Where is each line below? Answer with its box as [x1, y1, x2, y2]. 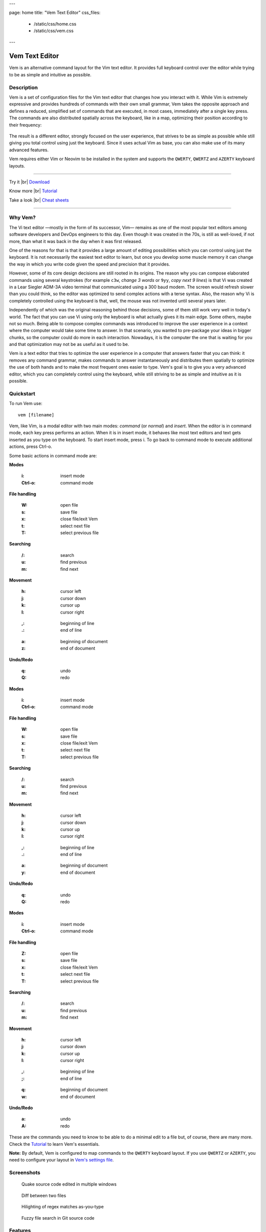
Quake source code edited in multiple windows [21, 1181, 117, 1187]
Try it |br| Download [9, 179, 50, 185]
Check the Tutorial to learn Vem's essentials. [9, 1141, 100, 1147]
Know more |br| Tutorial [9, 188, 58, 194]
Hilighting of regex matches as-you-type [21, 1204, 104, 1210]
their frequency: [9, 122, 42, 128]
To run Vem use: [9, 401, 43, 407]
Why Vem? [9, 214, 36, 221]
